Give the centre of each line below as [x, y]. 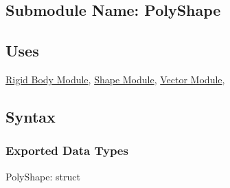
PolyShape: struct [43, 176]
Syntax [31, 116]
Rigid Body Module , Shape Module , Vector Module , [115, 79]
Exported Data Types [67, 150]
